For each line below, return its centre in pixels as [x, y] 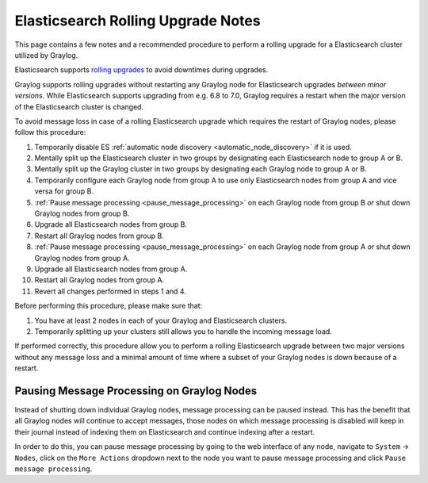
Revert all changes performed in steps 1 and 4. [110, 291]
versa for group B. [64, 191]
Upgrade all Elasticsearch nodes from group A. [111, 269]
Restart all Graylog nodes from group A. [99, 280]
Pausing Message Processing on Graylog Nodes [136, 391]
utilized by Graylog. [46, 55]
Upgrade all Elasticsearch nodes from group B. [111, 224]
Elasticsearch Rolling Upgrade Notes [138, 21]
